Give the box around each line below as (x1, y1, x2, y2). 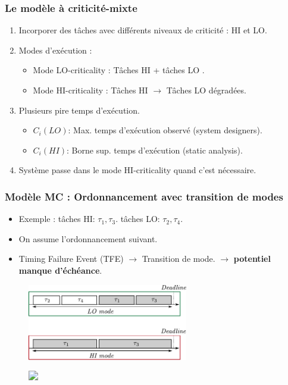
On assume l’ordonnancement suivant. (18, 232, 158, 245)
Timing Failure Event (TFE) (18, 252, 124, 265)
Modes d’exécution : (18, 43, 92, 56)
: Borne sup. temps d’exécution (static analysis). (67, 143, 243, 156)
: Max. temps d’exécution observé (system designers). (68, 124, 262, 136)
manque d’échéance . (18, 264, 102, 276)
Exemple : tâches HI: (18, 212, 95, 225)
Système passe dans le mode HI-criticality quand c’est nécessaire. (18, 164, 256, 176)
